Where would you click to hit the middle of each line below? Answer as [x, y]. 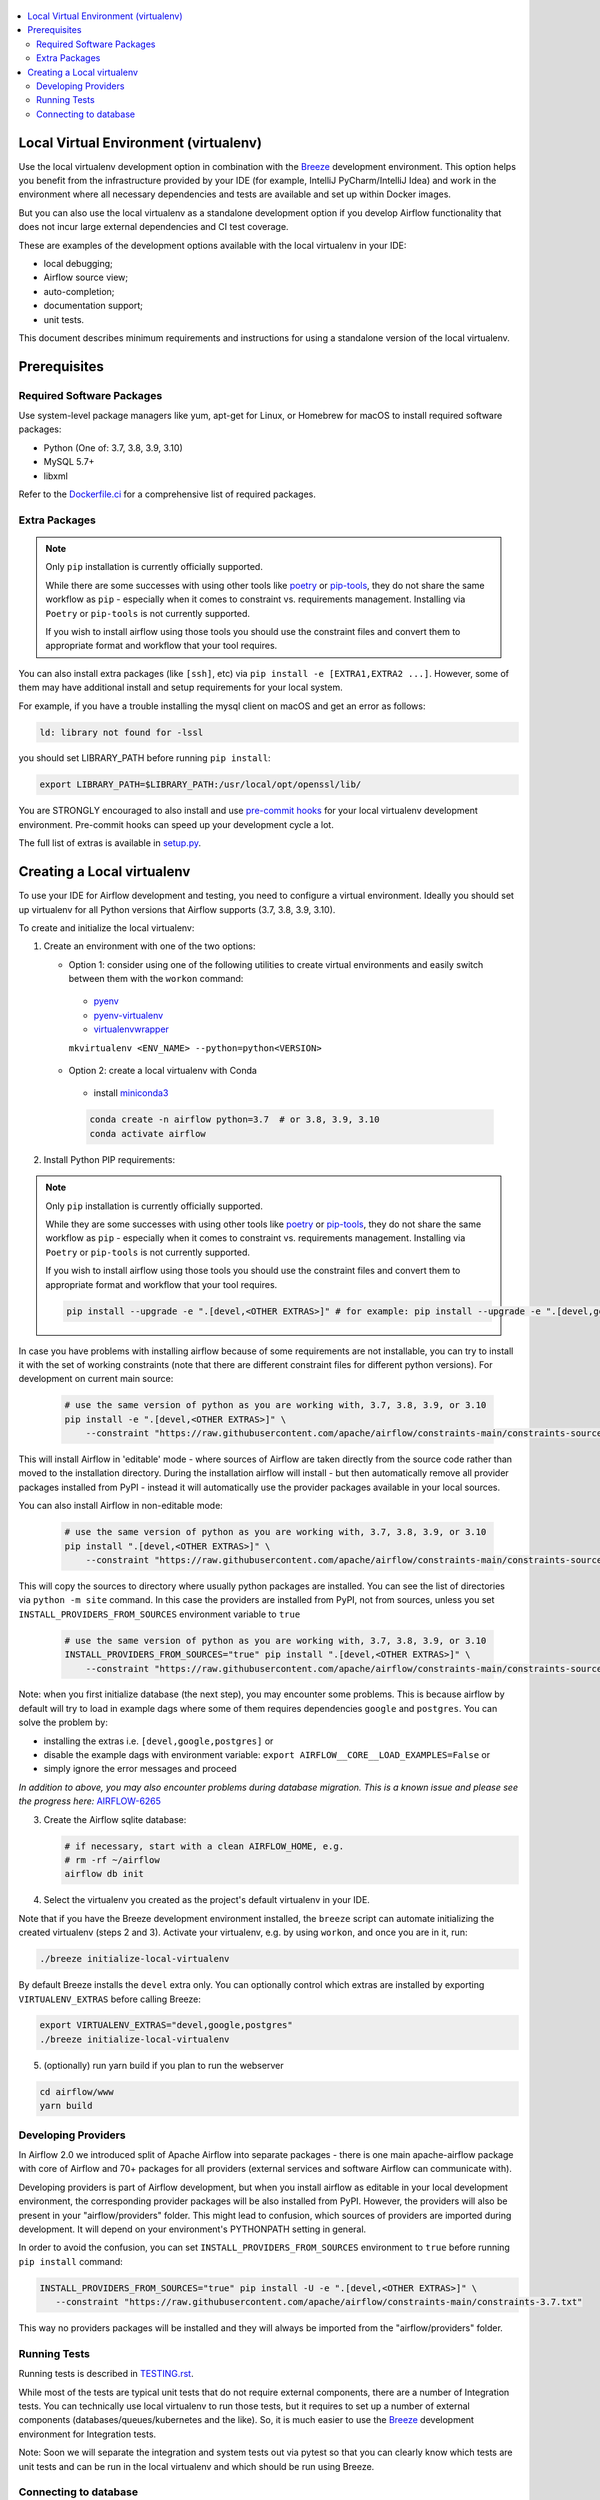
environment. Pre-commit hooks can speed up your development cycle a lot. [176, 824]
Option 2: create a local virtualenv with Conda [162, 1071]
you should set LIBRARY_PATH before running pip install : [144, 758]
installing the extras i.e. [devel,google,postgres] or [158, 1741]
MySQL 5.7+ [69, 462]
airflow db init [104, 1874]
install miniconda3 [131, 1093]
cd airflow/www [76, 2091]
